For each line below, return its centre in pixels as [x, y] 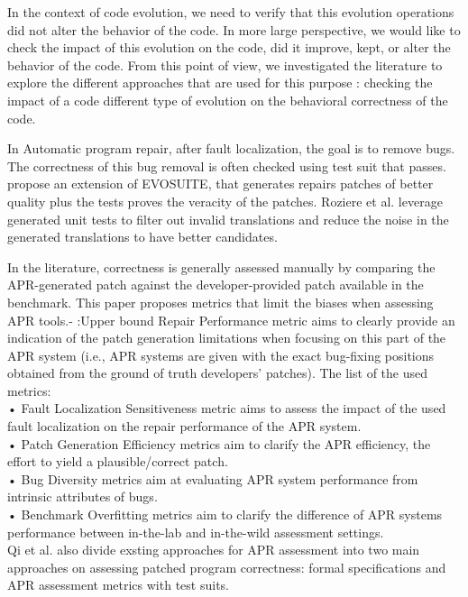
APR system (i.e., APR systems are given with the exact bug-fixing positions [221, 355]
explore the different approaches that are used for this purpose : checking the [220, 83]
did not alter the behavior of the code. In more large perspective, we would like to [234, 29]
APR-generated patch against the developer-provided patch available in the [216, 285]
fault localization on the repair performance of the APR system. [184, 426]
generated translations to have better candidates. [142, 237]
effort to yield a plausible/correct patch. [118, 461]
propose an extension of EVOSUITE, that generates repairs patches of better [220, 184]
